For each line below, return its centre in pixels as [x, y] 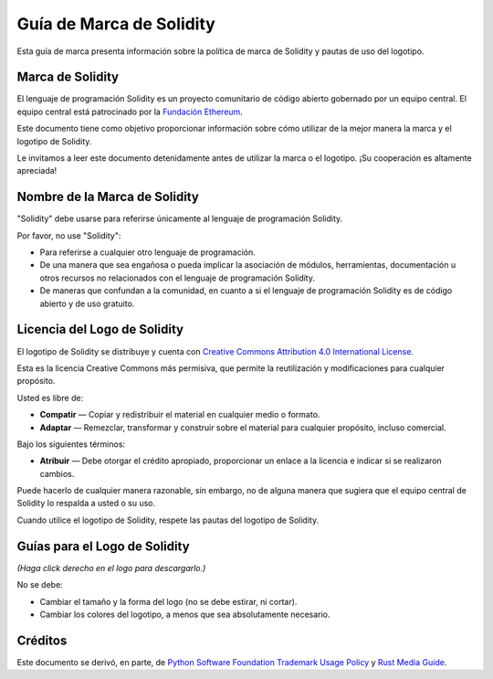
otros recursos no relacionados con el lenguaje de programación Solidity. [177, 278]
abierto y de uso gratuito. [87, 303]
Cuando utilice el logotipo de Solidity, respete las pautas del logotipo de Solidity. [168, 520]
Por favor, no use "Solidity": [69, 235]
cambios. [57, 473]
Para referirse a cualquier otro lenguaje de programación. [147, 252]
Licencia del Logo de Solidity [100, 329]
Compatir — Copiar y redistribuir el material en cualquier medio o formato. [180, 415]
